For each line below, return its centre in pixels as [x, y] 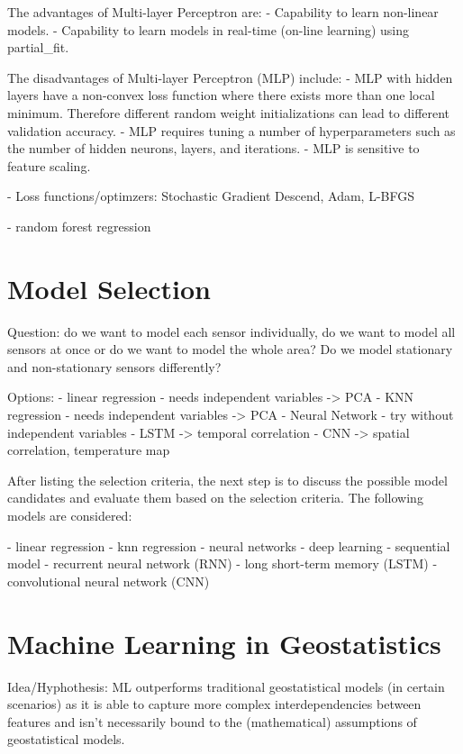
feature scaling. [49, 165]
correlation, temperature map [89, 450]
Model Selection [109, 288]
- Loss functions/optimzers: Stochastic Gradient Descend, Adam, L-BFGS [211, 196]
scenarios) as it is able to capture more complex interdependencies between [214, 704]
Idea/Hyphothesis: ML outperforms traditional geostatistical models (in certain [226, 686]
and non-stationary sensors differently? [114, 366]
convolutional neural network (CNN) [109, 581]
